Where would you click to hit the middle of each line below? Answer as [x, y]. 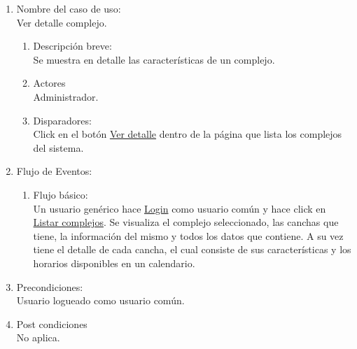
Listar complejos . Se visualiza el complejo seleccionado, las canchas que [186, 222]
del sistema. [58, 147]
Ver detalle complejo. [62, 22]
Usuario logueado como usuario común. [100, 300]
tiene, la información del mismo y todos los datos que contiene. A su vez [188, 235]
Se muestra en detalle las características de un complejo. [154, 59]
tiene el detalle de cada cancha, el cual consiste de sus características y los [192, 249]
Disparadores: [62, 120]
